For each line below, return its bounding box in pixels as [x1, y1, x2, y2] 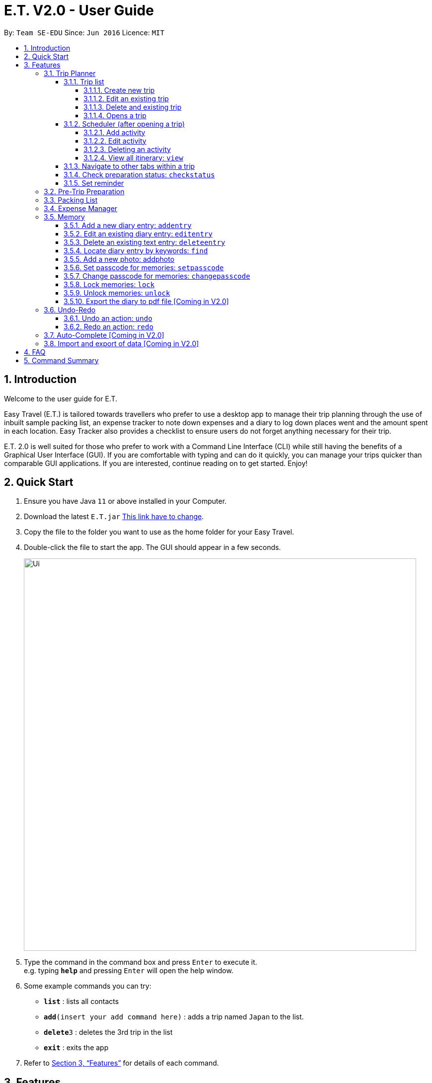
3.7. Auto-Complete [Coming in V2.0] [44, 330, 164, 339]
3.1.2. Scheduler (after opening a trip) [64, 119, 185, 128]
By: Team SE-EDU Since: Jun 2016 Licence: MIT [4, 28, 164, 37]
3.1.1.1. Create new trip [83, 85, 155, 94]
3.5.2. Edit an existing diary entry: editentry [64, 229, 213, 238]
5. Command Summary [24, 356, 99, 365]
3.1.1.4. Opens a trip [83, 111, 146, 120]
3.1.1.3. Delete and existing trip [83, 102, 182, 111]
